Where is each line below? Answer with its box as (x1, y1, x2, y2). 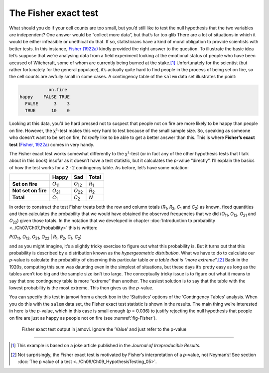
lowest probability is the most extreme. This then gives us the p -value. (9, 284, 154, 291)
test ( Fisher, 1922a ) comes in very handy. (9, 141, 95, 147)
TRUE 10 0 (25, 108, 70, 114)
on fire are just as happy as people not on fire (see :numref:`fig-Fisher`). (9, 315, 157, 321)
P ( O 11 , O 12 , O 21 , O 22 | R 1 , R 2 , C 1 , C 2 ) (9, 234, 82, 241)
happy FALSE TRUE (19, 94, 70, 100)
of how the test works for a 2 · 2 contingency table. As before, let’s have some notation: (9, 164, 189, 170)
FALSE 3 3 (25, 101, 70, 107)
